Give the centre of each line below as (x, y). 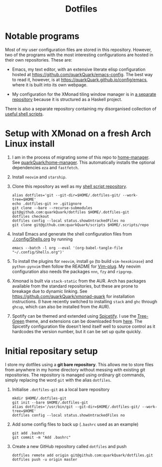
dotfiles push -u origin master (44, 459)
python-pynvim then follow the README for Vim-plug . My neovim (76, 266)
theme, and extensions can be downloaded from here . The (84, 321)
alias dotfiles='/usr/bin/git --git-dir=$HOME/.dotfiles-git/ (76, 407)
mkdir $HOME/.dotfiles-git (39, 398)
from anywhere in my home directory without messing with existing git (75, 370)
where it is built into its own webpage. (50, 85)
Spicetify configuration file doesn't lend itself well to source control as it (84, 326)
